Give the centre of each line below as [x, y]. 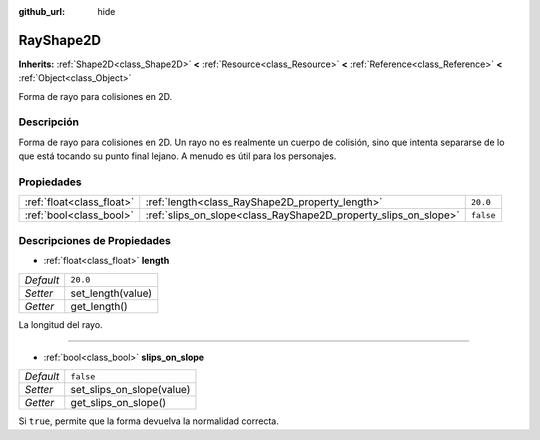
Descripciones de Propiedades [95, 240]
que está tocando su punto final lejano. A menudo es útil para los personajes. [177, 156]
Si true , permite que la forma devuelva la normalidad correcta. [148, 421]
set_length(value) [111, 293]
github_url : [41, 11]
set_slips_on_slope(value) [130, 390]
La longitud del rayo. [61, 324]
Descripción [49, 122]
